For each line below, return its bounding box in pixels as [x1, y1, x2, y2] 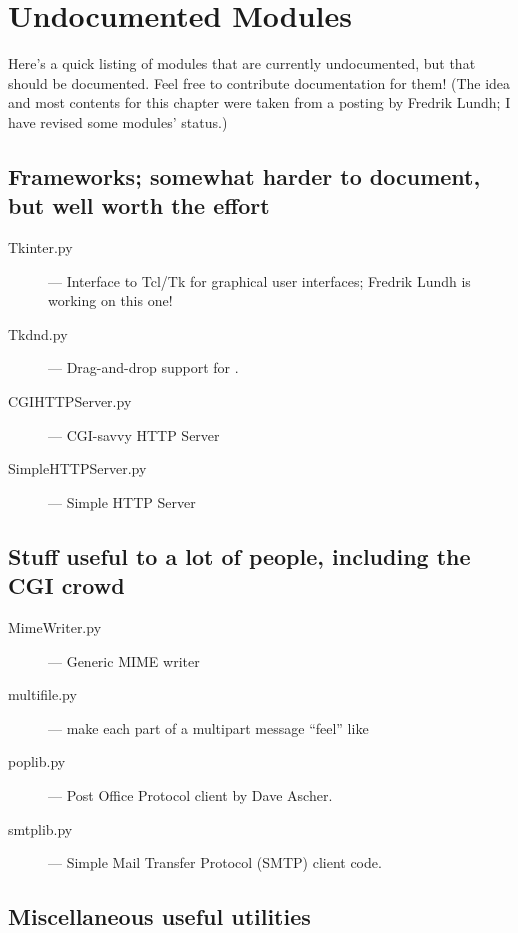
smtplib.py [8, 818, 73, 839]
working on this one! [48, 290, 173, 311]
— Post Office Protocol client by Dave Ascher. [48, 785, 333, 805]
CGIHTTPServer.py [8, 391, 132, 412]
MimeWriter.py [8, 617, 102, 638]
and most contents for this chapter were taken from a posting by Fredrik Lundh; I [8, 92, 511, 113]
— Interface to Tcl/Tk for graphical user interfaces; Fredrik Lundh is [48, 270, 471, 291]
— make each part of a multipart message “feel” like [48, 717, 369, 738]
